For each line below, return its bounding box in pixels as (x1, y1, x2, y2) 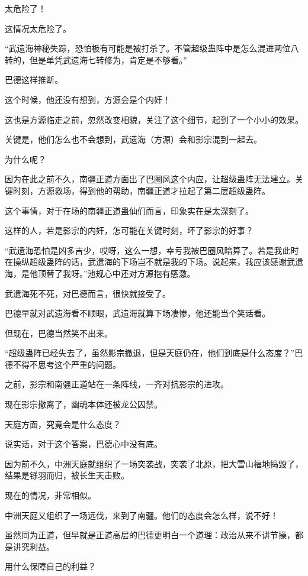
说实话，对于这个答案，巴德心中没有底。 (5, 438, 162, 450)
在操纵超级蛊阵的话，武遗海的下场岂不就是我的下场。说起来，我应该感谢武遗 (5, 255, 303, 268)
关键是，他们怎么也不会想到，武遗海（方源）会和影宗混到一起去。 (5, 133, 262, 145)
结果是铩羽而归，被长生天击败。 (5, 469, 129, 481)
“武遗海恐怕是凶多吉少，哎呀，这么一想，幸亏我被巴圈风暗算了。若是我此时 (5, 244, 299, 256)
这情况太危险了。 (5, 22, 71, 34)
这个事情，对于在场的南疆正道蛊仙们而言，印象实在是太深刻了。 (5, 204, 254, 216)
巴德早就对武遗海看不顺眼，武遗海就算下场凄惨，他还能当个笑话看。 (5, 307, 270, 319)
